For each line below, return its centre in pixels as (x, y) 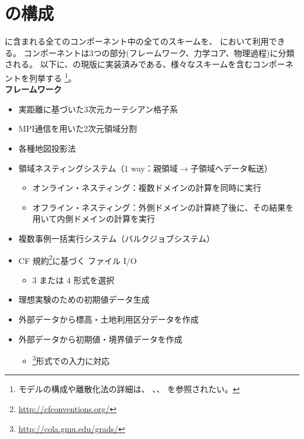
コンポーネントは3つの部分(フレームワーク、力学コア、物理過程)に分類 (159, 52)
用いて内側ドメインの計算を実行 (94, 219)
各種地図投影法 (47, 148)
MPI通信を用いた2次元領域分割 (78, 128)
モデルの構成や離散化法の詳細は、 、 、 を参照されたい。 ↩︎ (129, 389)
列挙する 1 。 (53, 77)
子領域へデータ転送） (231, 168)
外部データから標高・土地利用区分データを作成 (108, 319)
